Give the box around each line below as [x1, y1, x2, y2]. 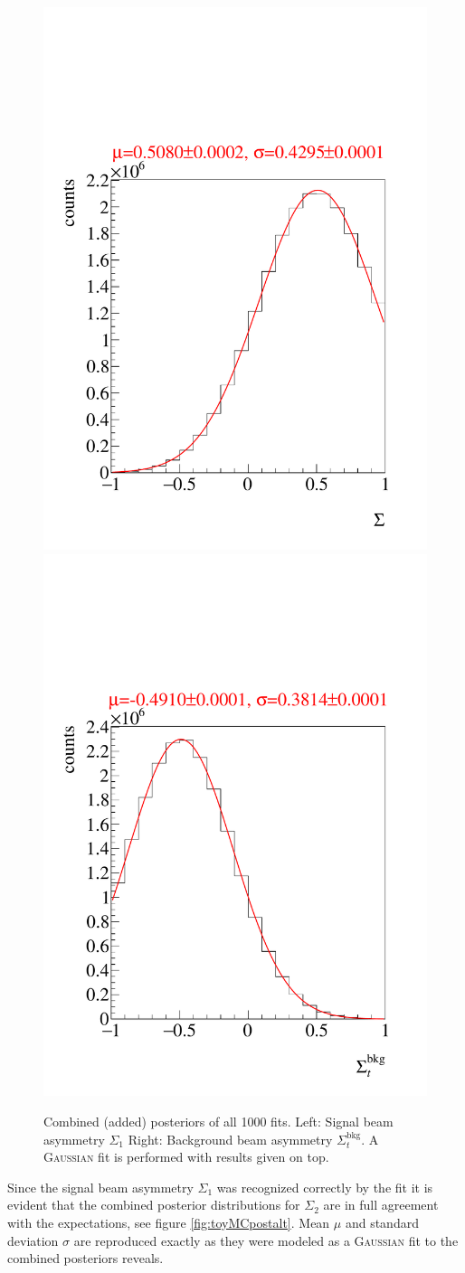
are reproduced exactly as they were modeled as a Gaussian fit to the [73, 1231, 459, 1249]
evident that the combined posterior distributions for [7, 1195, 300, 1214]
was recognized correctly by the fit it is [216, 1177, 433, 1196]
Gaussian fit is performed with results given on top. [43, 1147, 329, 1166]
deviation [7, 1231, 59, 1249]
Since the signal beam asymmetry [7, 1177, 194, 1196]
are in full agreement [323, 1195, 439, 1214]
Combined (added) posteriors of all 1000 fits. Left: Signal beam [43, 1112, 394, 1131]
